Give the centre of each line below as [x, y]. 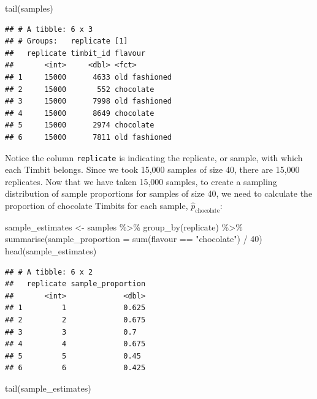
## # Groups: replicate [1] [67, 41]
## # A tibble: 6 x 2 [49, 272]
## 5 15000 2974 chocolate [80, 125]
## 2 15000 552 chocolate [80, 89]
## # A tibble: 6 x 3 [49, 29]
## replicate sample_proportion [75, 284]
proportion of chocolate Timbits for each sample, [97, 205]
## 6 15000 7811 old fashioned [89, 137]
